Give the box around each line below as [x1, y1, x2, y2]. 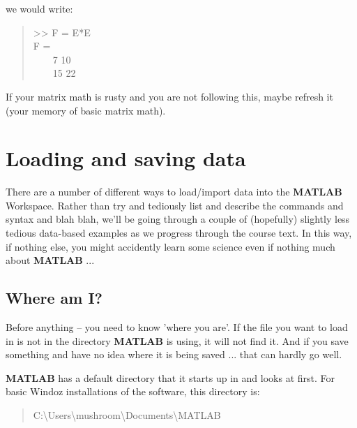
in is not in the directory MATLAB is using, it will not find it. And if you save [6, 333, 349, 348]
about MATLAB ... [6, 253, 95, 267]
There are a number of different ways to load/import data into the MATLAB [6, 184, 342, 199]
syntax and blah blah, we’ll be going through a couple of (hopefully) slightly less [6, 212, 350, 226]
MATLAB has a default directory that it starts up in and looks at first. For [6, 370, 335, 385]
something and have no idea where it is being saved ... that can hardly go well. [6, 347, 342, 362]
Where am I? [6, 287, 102, 309]
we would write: [6, 1, 73, 15]
